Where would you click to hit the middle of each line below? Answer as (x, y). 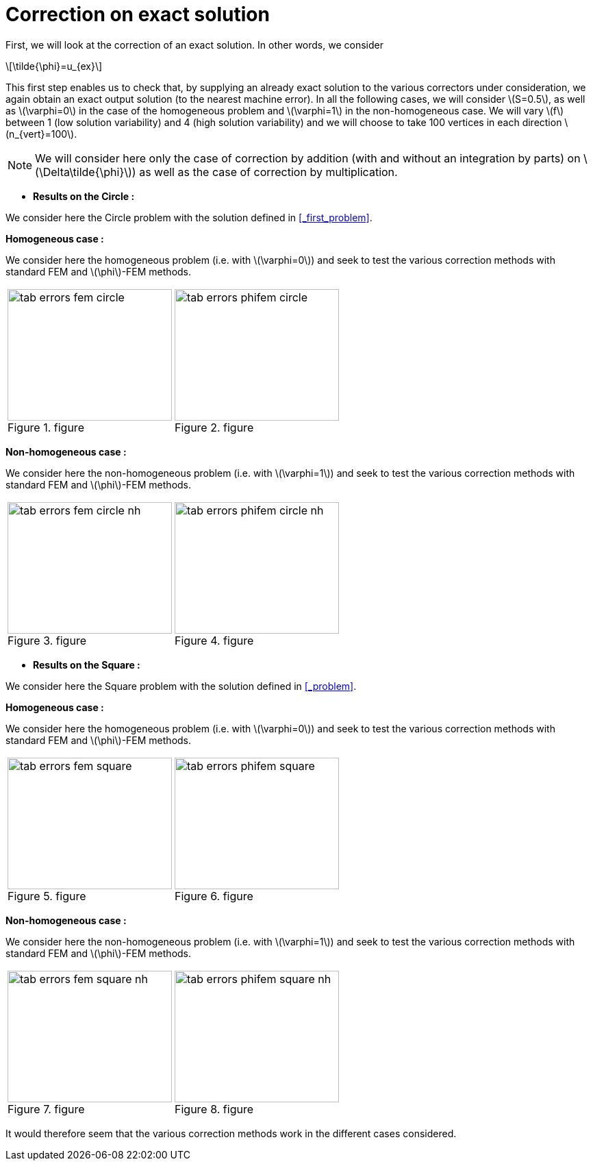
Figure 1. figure (46, 427)
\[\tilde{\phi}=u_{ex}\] (54, 66)
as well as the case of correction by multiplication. (268, 172)
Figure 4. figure (214, 640)
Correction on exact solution (138, 14)
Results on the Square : (87, 665)
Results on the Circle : (84, 196)
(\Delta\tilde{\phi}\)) (86, 172)
